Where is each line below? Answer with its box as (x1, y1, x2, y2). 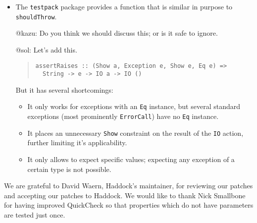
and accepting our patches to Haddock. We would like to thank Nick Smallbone (4, 190, 246, 200)
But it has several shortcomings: (15, 84, 113, 95)
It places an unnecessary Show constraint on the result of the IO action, (27, 127, 244, 138)
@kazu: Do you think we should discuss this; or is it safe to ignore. (15, 28, 218, 38)
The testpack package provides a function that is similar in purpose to (15, 1, 233, 11)
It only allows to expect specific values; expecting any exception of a (27, 154, 235, 164)
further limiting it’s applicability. (27, 137, 127, 148)
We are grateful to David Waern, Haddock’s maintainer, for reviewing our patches (4, 180, 253, 191)
